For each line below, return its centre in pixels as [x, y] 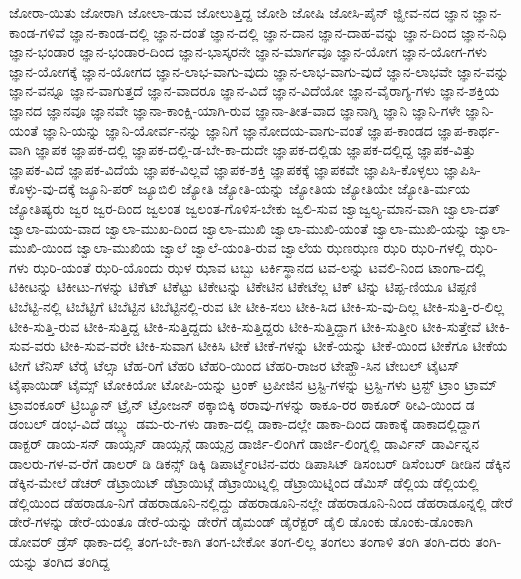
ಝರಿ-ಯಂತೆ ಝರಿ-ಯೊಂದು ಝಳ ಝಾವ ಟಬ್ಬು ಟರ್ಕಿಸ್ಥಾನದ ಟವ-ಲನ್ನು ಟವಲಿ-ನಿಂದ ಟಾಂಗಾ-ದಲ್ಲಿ [259, 266]
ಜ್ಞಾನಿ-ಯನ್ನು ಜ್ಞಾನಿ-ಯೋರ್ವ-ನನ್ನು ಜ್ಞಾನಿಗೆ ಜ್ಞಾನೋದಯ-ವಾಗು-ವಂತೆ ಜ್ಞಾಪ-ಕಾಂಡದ [237, 129]
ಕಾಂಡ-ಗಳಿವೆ [37, 31]
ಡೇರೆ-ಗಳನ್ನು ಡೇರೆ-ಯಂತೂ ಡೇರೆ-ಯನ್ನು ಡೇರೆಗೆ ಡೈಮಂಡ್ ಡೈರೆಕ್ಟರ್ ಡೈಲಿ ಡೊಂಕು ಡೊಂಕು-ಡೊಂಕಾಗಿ [241, 521]
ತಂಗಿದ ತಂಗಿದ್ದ [76, 560]
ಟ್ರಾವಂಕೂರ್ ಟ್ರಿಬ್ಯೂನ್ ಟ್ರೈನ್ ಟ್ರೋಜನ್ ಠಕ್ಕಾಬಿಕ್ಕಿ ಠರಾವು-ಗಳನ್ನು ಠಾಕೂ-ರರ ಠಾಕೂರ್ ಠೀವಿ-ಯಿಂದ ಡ [242, 403]
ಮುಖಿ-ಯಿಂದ [41, 247]
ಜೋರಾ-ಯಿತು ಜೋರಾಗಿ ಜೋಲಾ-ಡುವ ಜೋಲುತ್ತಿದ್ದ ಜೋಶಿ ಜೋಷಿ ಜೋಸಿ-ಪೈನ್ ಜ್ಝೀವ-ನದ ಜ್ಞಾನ [239, 12]
